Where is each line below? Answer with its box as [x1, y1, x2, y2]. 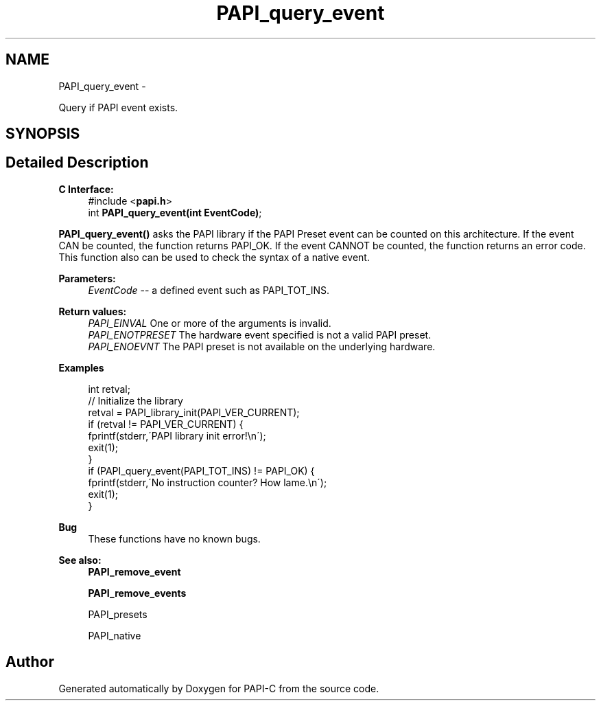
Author [5, 653, 54, 671]
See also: [58, 554, 102, 566]
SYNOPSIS [5, 125, 80, 143]
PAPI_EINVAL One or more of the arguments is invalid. [88, 317, 331, 329]
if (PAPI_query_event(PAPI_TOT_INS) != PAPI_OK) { [88, 464, 315, 477]
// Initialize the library [88, 394, 183, 407]
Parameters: [58, 272, 116, 284]
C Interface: [58, 183, 114, 195]
